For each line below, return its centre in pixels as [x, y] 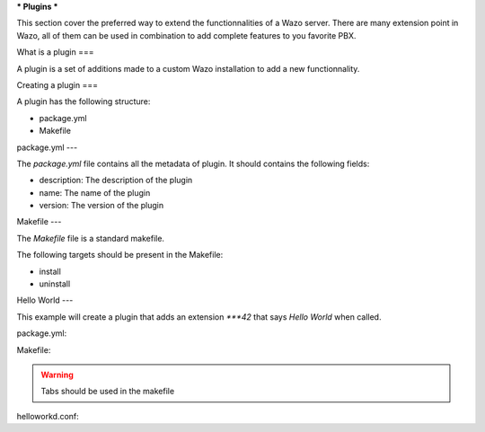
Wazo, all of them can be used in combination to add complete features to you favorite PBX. [186, 35]
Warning [57, 375]
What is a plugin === [55, 52]
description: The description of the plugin [116, 181]
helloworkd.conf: [48, 416]
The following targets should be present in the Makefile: [120, 255]
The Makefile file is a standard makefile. [91, 238]
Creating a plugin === [57, 84]
